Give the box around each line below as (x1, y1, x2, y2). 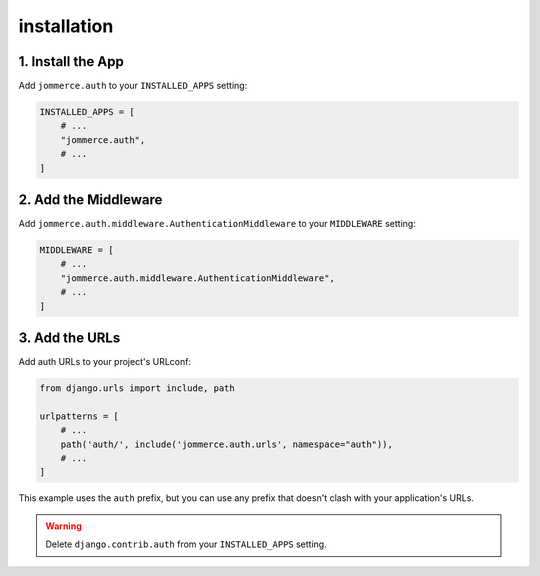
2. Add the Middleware (18, 191, 163, 209)
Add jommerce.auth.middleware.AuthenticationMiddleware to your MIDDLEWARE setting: (18, 218, 417, 230)
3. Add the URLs (18, 330, 121, 347)
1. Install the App (18, 53, 124, 70)
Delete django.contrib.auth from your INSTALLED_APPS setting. (45, 538, 327, 550)
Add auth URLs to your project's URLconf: (18, 356, 192, 368)
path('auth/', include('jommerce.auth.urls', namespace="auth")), (60, 438, 394, 450)
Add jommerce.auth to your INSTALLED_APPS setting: (18, 80, 248, 92)
